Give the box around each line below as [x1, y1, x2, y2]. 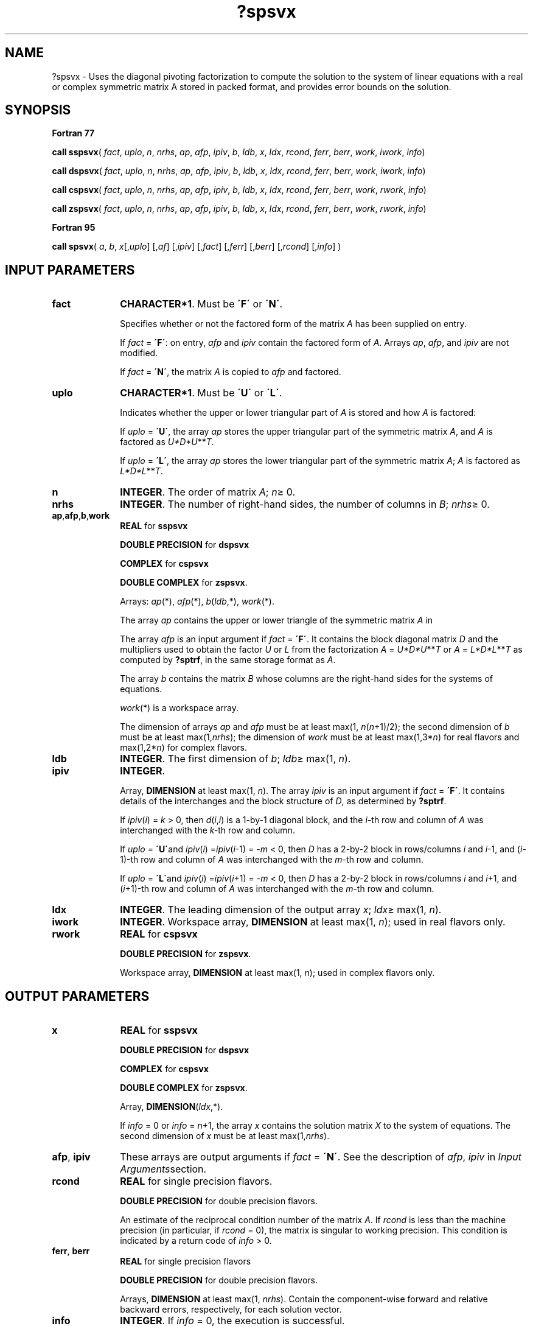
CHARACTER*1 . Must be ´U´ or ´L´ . [120, 387, 282, 399]
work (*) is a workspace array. [120, 703, 239, 714]
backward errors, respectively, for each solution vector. [120, 1304, 342, 1315]
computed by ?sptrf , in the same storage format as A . [120, 654, 336, 665]
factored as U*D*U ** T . [120, 437, 214, 447]
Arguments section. [120, 1163, 207, 1176]
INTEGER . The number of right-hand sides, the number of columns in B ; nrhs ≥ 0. [120, 498, 490, 511]
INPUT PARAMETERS [5, 262, 135, 278]
